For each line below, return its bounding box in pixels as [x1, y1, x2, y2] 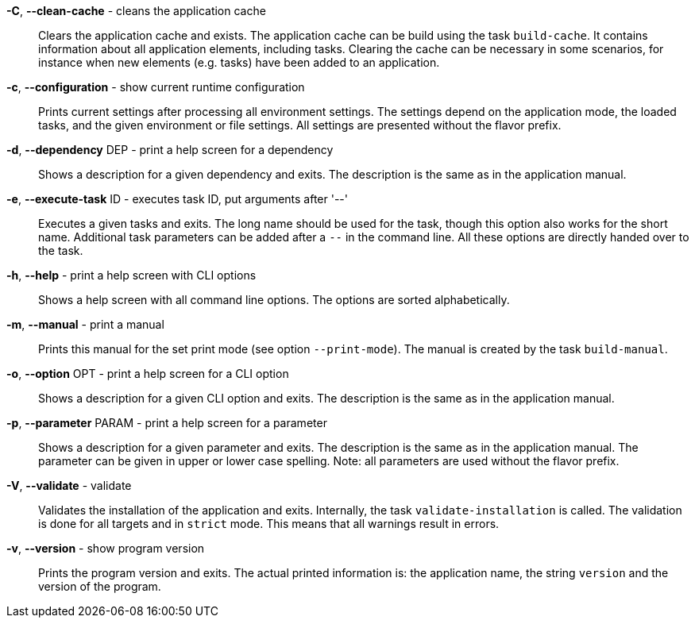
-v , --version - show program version [6, 541, 205, 555]
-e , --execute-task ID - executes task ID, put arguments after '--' [6, 192, 348, 206]
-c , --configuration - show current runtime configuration [6, 80, 305, 94]
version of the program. [38, 580, 161, 593]
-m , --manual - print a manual [6, 318, 164, 331]
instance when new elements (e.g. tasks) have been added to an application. [38, 56, 440, 69]
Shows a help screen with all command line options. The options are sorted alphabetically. [38, 293, 510, 306]
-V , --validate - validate [6, 479, 132, 492]
